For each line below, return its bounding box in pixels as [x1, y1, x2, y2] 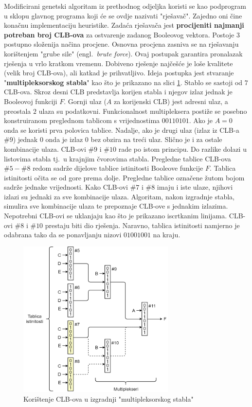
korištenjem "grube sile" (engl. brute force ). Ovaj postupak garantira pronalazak [4, 48, 243, 58]
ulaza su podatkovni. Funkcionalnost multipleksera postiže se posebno [38, 106, 247, 116]
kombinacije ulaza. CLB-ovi [4, 143, 86, 154]
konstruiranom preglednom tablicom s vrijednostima [4, 115, 160, 125]
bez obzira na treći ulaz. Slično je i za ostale [90, 134, 222, 144]
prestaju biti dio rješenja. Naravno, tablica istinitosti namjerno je [45, 220, 240, 230]
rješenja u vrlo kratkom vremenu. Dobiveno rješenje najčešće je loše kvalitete [4, 58, 233, 68]
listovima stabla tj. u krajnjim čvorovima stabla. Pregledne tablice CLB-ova [4, 153, 231, 163]
